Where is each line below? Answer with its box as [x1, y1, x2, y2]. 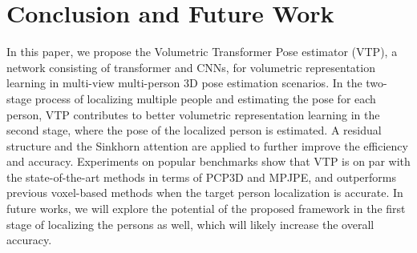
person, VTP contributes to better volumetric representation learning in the [6, 106, 380, 122]
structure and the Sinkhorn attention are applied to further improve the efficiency [6, 137, 408, 154]
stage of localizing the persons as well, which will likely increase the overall [6, 215, 374, 232]
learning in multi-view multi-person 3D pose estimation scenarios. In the [6, 74, 362, 91]
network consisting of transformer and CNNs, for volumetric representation [6, 58, 375, 75]
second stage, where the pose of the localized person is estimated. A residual [6, 122, 382, 139]
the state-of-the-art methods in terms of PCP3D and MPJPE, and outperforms [6, 168, 397, 185]
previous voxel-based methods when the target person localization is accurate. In [6, 184, 403, 201]
